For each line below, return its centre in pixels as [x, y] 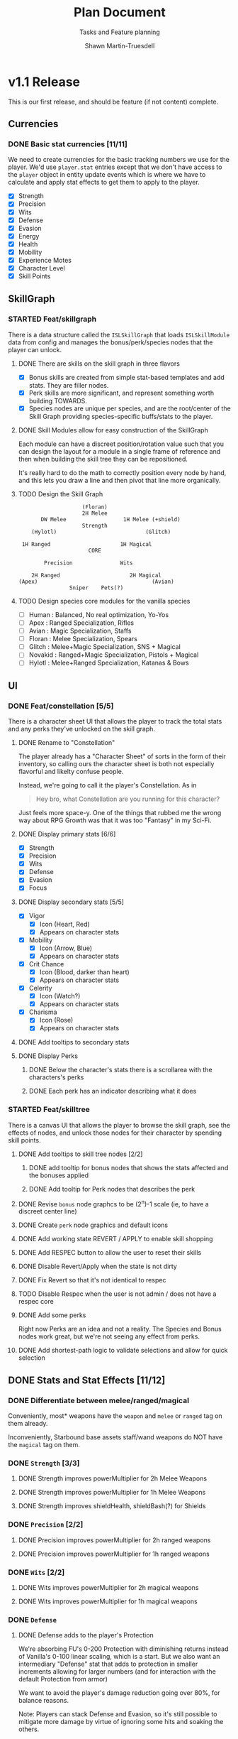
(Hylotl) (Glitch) [101, 532]
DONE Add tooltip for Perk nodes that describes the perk [112, 1189]
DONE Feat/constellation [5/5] [61, 706]
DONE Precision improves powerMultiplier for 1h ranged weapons [114, 1554]
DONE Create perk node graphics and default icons [93, 1225]
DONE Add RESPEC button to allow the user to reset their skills [109, 1253]
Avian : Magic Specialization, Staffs [80, 631]
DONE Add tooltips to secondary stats [74, 1042]
